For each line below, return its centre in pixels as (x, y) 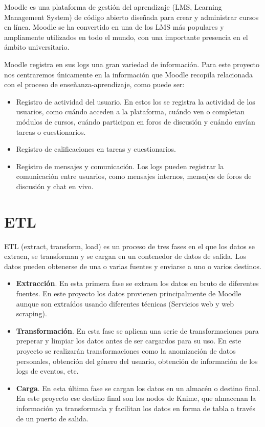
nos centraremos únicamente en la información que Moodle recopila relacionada (129, 74)
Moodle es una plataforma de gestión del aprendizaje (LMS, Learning (113, 7)
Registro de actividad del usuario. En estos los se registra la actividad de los (136, 101)
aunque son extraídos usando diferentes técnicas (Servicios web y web (125, 303)
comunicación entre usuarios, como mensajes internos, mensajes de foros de (134, 176)
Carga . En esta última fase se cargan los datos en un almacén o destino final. (138, 388)
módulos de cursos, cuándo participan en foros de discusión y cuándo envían (136, 121)
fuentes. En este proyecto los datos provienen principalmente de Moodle (129, 293)
